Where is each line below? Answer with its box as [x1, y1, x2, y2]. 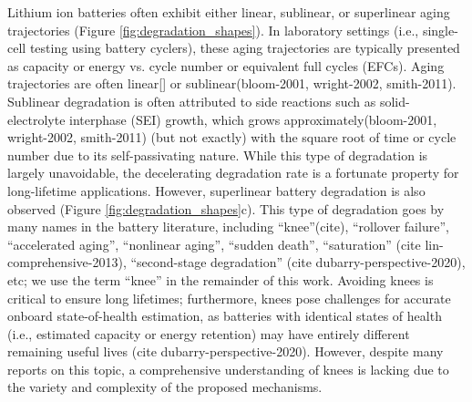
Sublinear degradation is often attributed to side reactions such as [7, 91, 376, 110]
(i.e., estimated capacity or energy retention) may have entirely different [7, 324, 410, 343]
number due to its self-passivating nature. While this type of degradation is [7, 145, 428, 164]
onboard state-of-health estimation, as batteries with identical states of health [7, 306, 442, 325]
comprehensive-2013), [7, 253, 127, 272]
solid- [379, 91, 410, 110]
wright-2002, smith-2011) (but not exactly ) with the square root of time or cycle [7, 128, 457, 147]
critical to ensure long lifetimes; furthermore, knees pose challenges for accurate [7, 288, 451, 307]
